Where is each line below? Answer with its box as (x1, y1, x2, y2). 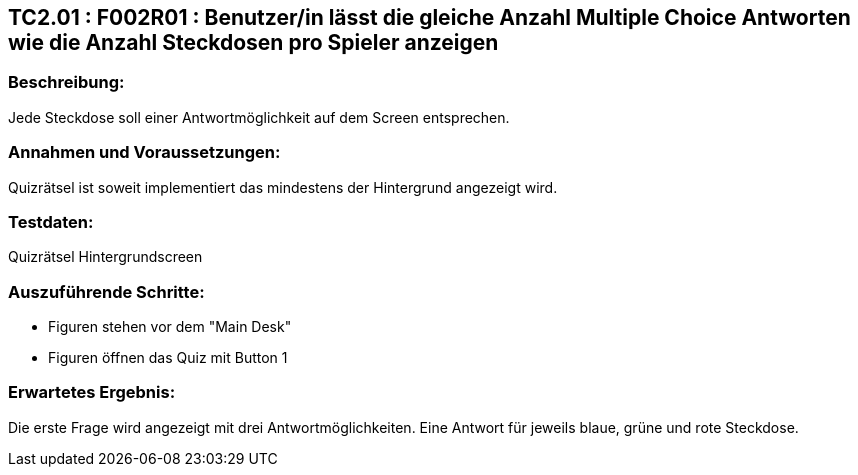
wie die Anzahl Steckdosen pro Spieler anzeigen (8, 30, 499, 55)
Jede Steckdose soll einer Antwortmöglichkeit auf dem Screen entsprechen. (8, 108, 510, 126)
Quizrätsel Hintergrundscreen (8, 248, 203, 266)
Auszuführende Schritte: (8, 281, 205, 302)
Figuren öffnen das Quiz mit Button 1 (48, 349, 288, 367)
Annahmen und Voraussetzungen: (8, 142, 281, 163)
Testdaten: (8, 211, 94, 232)
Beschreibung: (8, 72, 125, 93)
